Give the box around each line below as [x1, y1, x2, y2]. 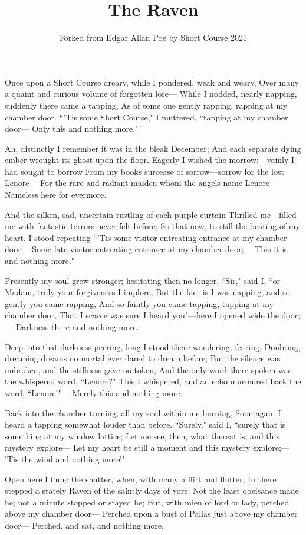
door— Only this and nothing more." [5, 122, 139, 135]
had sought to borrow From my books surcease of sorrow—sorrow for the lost [5, 165, 284, 177]
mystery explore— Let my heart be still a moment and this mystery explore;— [5, 441, 289, 454]
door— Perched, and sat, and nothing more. [5, 518, 164, 531]
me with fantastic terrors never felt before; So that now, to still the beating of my [5, 220, 300, 232]
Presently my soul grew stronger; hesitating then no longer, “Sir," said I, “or [5, 274, 280, 286]
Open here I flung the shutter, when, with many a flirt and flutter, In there [5, 472, 277, 485]
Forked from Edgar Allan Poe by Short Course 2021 [59, 31, 248, 44]
